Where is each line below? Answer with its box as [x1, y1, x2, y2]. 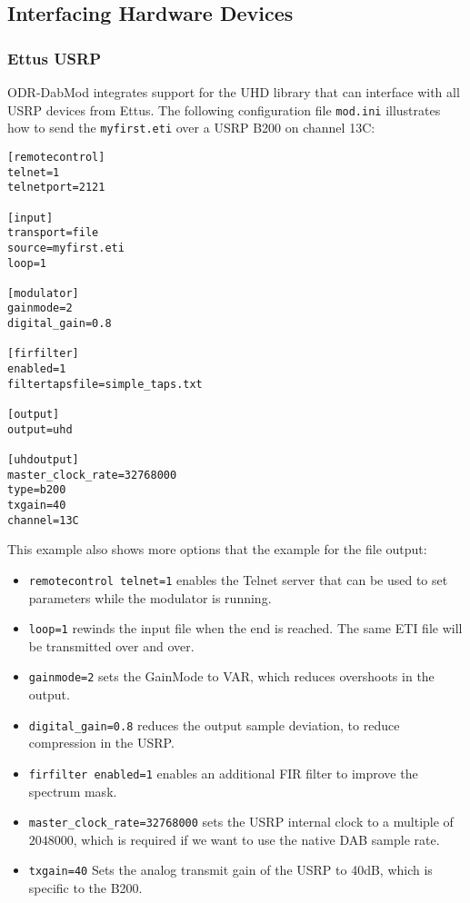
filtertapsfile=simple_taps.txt [7, 377, 203, 391]
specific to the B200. [28, 878, 143, 898]
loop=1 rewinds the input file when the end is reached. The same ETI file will [28, 619, 463, 638]
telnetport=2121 [7, 181, 105, 194]
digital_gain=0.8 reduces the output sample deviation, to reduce [28, 715, 400, 734]
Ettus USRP [7, 46, 102, 69]
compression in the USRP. [28, 733, 175, 752]
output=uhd [7, 422, 73, 436]
